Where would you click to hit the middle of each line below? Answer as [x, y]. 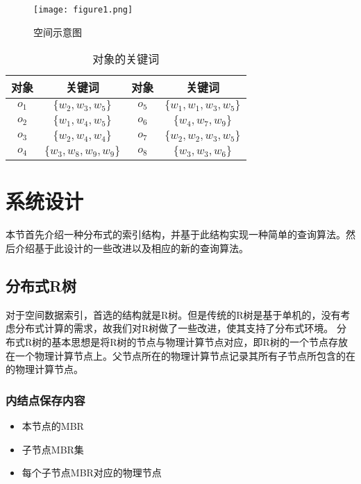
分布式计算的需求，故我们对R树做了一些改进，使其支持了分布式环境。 [174, 328]
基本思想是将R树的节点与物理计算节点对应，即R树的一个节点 [190, 341]
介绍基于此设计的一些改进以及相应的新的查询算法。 [132, 248]
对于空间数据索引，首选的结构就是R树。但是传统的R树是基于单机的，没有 [173, 314]
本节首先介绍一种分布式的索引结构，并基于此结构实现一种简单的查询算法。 [176, 234]
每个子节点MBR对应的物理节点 [92, 473]
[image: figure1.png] [83, 10]
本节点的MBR [53, 425]
